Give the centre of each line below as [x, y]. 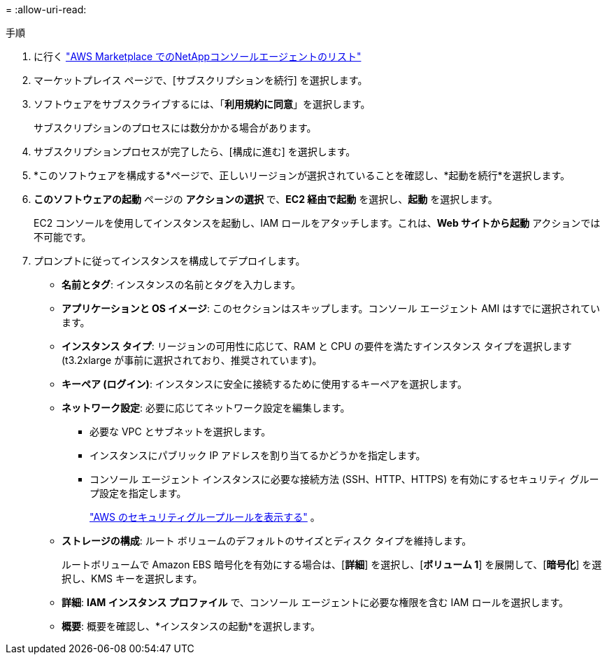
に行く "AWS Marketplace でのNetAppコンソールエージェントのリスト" [198, 56]
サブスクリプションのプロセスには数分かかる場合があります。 [175, 128]
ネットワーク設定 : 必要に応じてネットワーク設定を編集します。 [206, 408]
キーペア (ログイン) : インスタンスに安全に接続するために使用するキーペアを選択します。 [264, 384]
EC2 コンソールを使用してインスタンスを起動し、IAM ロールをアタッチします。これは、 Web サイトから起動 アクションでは [317, 223]
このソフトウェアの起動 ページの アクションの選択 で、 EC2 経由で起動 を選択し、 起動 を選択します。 [266, 199]
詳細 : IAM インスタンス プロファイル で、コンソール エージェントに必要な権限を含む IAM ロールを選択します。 [315, 602]
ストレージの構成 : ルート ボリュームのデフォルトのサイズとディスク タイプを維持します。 [267, 541]
